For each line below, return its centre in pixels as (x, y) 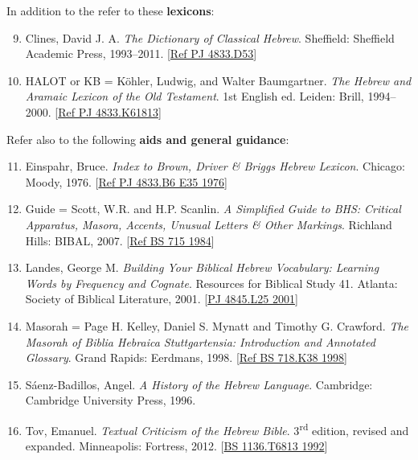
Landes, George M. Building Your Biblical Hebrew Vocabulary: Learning (202, 267)
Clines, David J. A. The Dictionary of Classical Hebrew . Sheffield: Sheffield (210, 37)
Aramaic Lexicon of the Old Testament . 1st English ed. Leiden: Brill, (195, 96)
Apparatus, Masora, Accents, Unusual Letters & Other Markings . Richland (209, 224)
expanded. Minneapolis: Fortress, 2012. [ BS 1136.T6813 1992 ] (176, 446)
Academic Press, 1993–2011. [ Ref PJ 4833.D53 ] (141, 53)
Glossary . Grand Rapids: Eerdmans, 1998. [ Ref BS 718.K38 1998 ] (186, 357)
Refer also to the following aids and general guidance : (148, 139)
